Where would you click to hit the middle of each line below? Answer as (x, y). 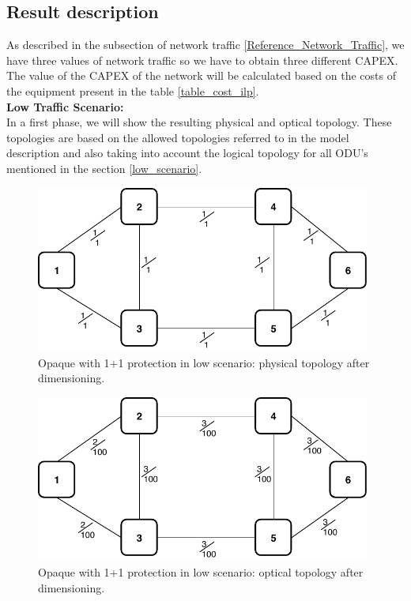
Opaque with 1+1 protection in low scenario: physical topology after (204, 362)
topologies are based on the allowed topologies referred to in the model (178, 137)
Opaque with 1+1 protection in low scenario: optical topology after (201, 572)
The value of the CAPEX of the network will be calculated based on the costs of (201, 75)
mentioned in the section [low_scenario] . (104, 168)
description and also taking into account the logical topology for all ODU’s (187, 153)
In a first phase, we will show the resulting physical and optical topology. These (199, 122)
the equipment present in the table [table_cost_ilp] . (133, 90)
